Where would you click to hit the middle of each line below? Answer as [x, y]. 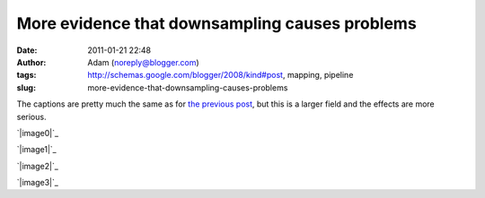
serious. [31, 116]
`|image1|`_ [37, 150]
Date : [27, 50]
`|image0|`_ [37, 133]
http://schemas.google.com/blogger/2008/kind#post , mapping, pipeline [220, 75]
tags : [26, 75]
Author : [31, 62]
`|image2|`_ [37, 166]
